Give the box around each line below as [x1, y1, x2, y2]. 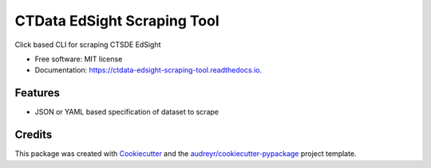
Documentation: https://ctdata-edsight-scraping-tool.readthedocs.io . [34, 65, 263, 75]
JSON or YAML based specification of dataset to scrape [34, 107, 219, 117]
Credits [14, 128, 53, 142]
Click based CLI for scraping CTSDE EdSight [14, 40, 161, 49]
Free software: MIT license [34, 54, 123, 64]
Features [14, 86, 60, 100]
